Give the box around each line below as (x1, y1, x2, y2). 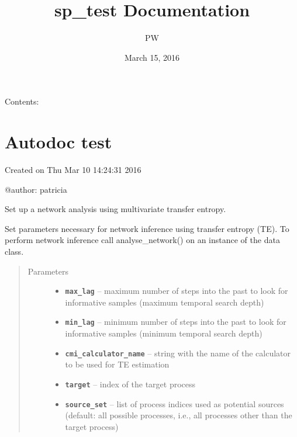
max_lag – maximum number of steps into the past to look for (65, 285, 288, 297)
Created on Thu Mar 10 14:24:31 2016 (5, 164, 141, 176)
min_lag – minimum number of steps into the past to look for (65, 315, 286, 328)
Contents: (5, 95, 39, 107)
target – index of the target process (65, 377, 196, 390)
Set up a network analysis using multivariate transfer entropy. (5, 203, 226, 215)
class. (5, 245, 24, 257)
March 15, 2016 (124, 51, 180, 63)
